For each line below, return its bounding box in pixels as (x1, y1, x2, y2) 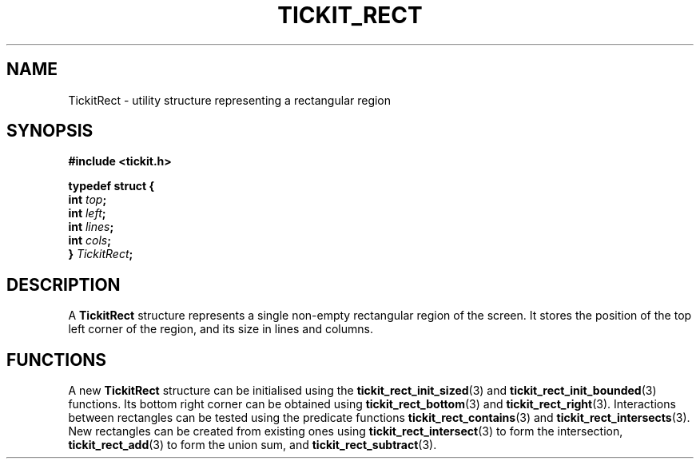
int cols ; (68, 233, 111, 248)
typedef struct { (68, 179, 155, 193)
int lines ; (68, 220, 114, 234)
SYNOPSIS (6, 121, 93, 141)
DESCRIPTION (6, 274, 121, 295)
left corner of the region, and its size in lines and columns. (68, 322, 373, 336)
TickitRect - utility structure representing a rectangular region (68, 93, 392, 107)
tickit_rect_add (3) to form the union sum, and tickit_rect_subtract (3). (68, 438, 437, 452)
